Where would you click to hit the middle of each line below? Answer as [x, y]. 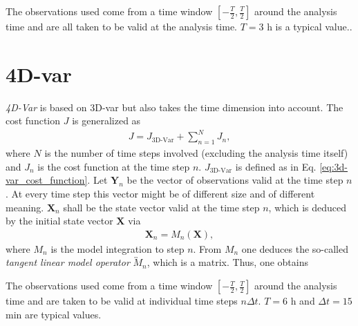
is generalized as [106, 121]
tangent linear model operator [68, 262]
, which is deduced [308, 207]
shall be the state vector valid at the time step [161, 207]
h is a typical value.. [310, 26]
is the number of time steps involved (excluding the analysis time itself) [196, 153]
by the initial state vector [59, 221]
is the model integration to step [117, 248]
